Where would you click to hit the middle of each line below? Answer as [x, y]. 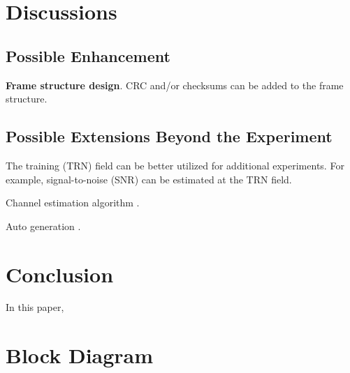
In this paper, [35, 307]
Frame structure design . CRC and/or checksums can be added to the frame [175, 85]
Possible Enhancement [88, 55]
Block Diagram [80, 355]
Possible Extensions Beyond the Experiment [169, 136]
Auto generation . [43, 226]
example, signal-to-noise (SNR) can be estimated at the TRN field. [149, 179]
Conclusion [60, 274]
